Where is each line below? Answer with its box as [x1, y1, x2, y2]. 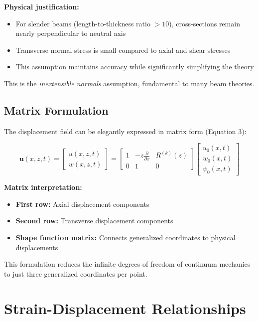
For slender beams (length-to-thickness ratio [15, 18, 150, 28]
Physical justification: [4, 1, 79, 11]
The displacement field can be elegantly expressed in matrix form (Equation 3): [4, 126, 247, 136]
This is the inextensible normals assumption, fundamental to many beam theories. [4, 78, 255, 88]
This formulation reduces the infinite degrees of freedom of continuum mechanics [4, 259, 251, 269]
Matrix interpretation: [4, 182, 82, 192]
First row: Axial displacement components [15, 198, 149, 209]
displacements [15, 242, 58, 252]
